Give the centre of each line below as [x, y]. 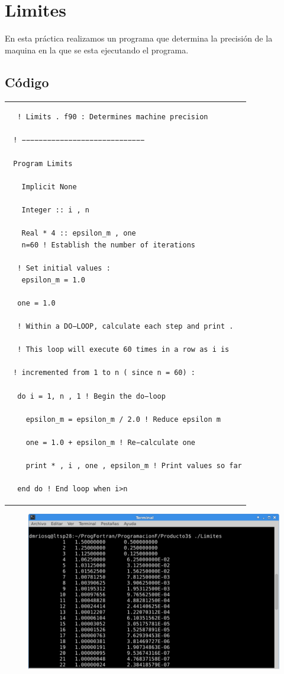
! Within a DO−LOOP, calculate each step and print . [125, 326]
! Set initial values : [64, 268]
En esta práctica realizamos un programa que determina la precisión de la [139, 38]
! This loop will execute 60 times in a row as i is [123, 350]
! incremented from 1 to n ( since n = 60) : [104, 373]
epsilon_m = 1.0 [53, 280]
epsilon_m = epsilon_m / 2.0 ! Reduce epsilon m [123, 419]
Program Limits [43, 163]
